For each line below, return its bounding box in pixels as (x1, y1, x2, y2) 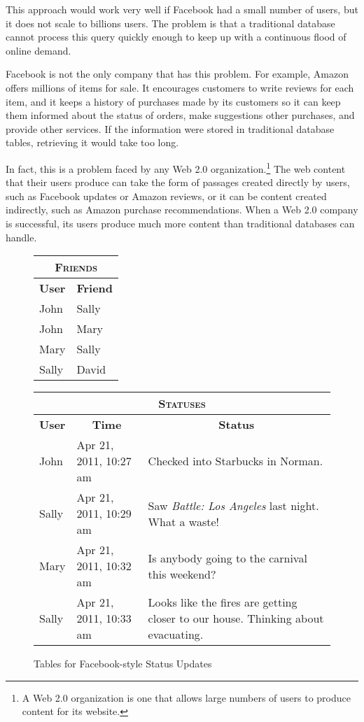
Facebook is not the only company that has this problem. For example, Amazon (6, 66, 349, 81)
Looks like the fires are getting (148, 594, 297, 611)
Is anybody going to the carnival (148, 549, 307, 566)
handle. (6, 229, 37, 244)
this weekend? (148, 565, 216, 582)
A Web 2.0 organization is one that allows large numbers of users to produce (22, 690, 351, 705)
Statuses (158, 395, 206, 412)
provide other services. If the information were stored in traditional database (6, 121, 335, 136)
